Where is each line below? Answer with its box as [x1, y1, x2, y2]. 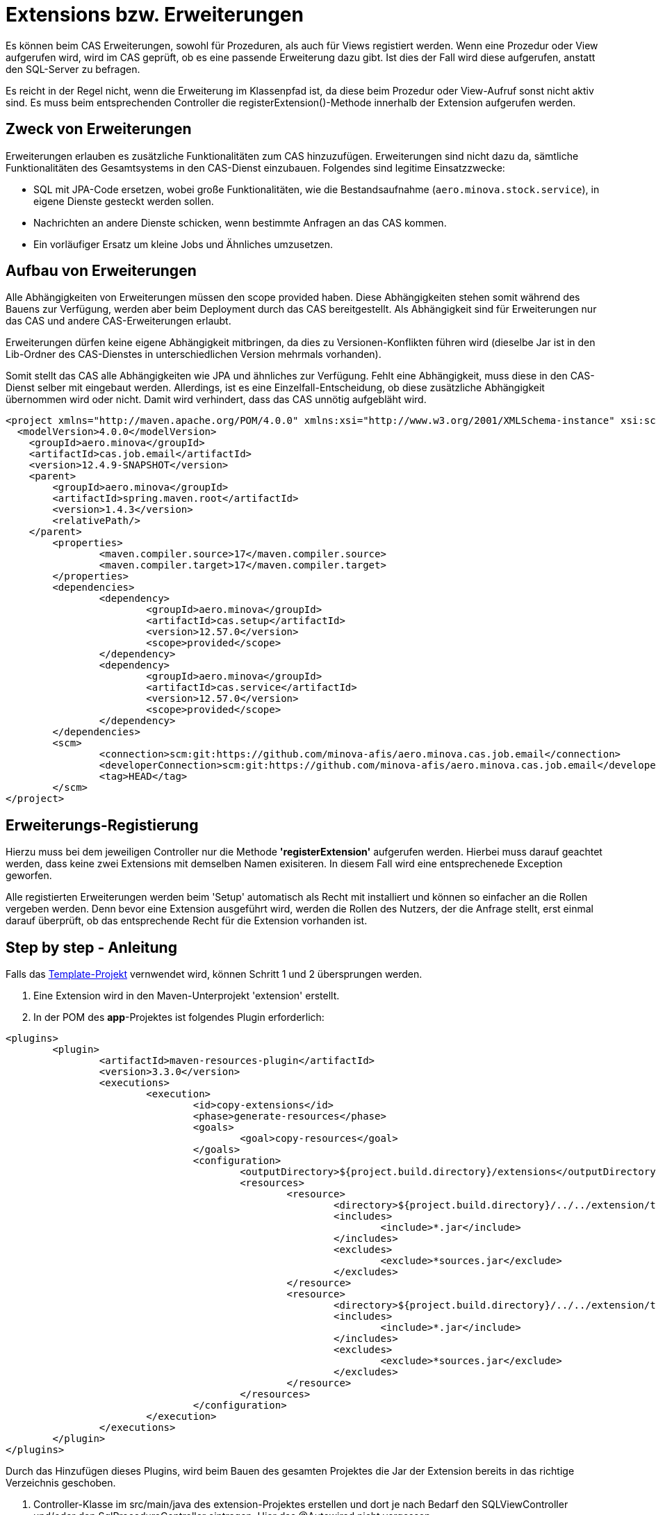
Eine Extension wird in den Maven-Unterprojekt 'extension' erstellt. [33, 990, 340, 1002]
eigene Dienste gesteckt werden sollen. [33, 195, 214, 207]
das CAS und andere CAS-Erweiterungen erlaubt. [6, 315, 231, 327]
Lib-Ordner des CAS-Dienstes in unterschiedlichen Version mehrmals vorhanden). [6, 348, 382, 361]
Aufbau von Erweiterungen [6, 262, 197, 280]
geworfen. [6, 869, 52, 882]
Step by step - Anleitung [6, 938, 177, 956]
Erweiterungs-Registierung [6, 816, 199, 834]
